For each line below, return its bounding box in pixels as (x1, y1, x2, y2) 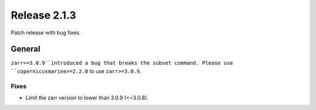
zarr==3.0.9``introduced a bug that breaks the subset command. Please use (11, 60, 233, 66)
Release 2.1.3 (11, 9, 76, 22)
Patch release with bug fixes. (11, 29, 81, 36)
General (11, 44, 41, 54)
